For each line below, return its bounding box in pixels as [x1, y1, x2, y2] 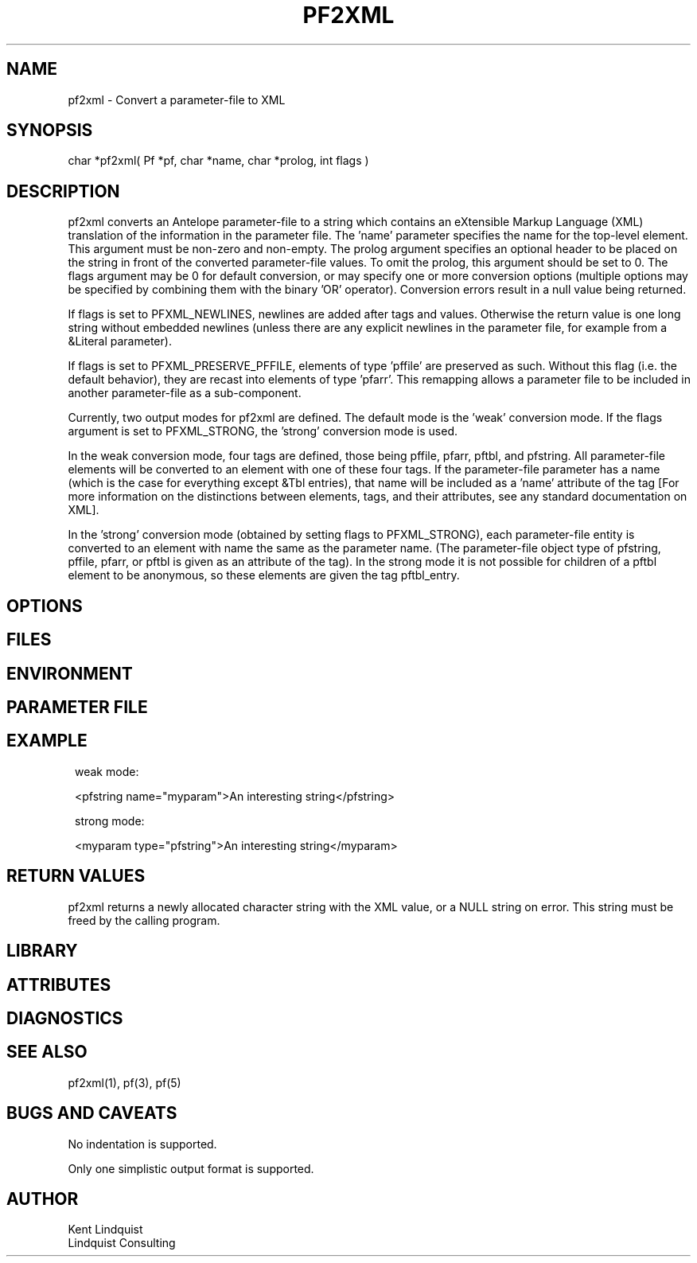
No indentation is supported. [68, 1136, 217, 1151]
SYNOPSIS [6, 120, 93, 141]
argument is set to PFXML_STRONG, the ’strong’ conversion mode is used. [68, 424, 458, 439]
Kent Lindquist [68, 1222, 143, 1237]
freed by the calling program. [68, 913, 220, 927]
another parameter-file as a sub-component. [68, 386, 302, 400]
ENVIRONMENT [6, 663, 133, 684]
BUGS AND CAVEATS [6, 1103, 177, 1124]
